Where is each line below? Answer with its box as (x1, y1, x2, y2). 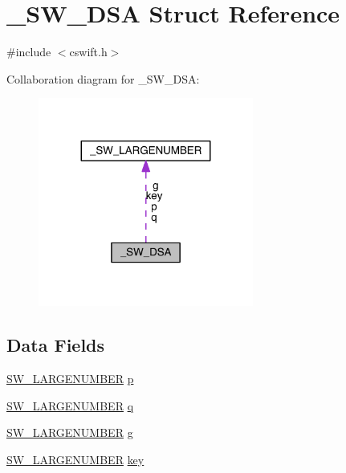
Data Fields (6, 332, 105, 357)
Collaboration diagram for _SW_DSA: (6, 70, 200, 87)
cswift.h (69, 43, 108, 60)
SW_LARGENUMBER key (6, 451, 145, 467)
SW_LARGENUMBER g (6, 424, 133, 441)
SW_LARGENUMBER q (6, 397, 134, 414)
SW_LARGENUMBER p (6, 370, 134, 387)
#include (6, 43, 51, 60)
